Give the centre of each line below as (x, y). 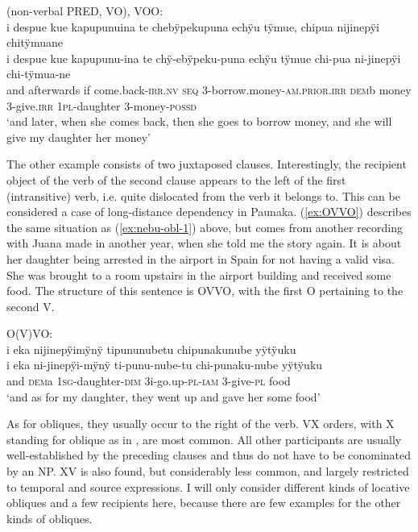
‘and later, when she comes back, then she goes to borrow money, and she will (199, 121)
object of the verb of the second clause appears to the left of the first (176, 179)
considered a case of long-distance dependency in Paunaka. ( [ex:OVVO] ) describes (209, 212)
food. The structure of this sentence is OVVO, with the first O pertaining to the (205, 291)
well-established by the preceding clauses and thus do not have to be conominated (209, 455)
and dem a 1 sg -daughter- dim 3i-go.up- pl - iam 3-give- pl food (149, 381)
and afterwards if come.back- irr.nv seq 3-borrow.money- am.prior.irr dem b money (209, 89)
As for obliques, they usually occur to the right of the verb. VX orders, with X (201, 424)
